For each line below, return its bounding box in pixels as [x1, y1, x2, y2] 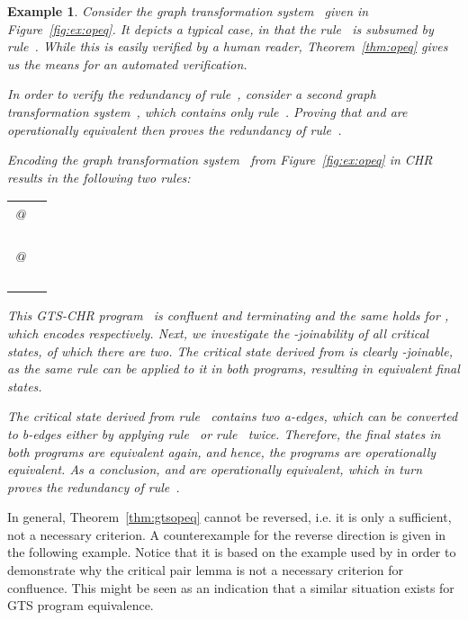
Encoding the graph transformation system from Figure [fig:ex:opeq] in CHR [7, 150, 433, 169]
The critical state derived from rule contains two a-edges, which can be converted [7, 407, 458, 426]
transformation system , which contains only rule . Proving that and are [7, 102, 408, 121]
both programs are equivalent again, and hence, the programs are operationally [7, 442, 436, 461]
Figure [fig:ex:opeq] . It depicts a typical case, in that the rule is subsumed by [7, 19, 434, 38]
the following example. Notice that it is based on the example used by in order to [7, 543, 456, 562]
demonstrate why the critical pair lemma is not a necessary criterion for [7, 561, 403, 580]
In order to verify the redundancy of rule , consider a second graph [7, 85, 376, 103]
